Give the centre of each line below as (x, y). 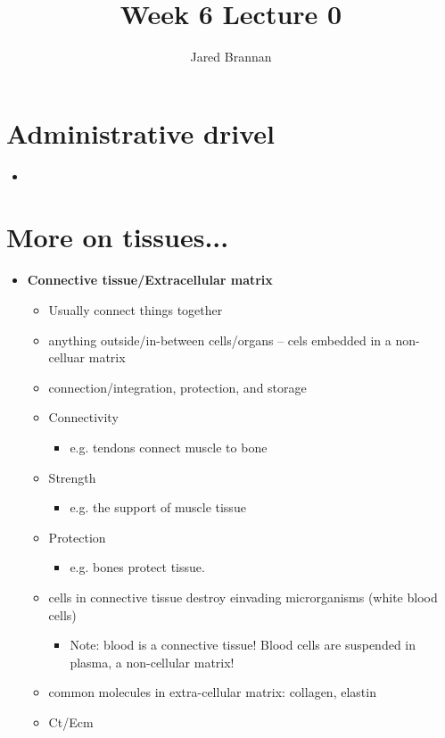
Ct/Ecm (71, 721)
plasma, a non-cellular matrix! (152, 662)
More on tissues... (118, 237)
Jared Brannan (231, 57)
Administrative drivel (140, 133)
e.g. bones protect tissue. (137, 567)
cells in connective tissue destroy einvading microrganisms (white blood (243, 597)
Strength (72, 477)
